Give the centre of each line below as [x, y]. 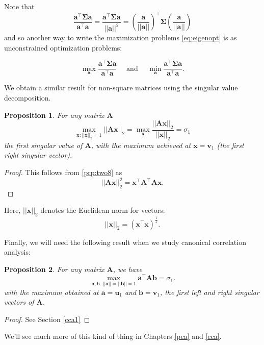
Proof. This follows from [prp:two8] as [63, 172]
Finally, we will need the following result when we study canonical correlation [125, 242]
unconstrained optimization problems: [63, 47]
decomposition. [28, 97]
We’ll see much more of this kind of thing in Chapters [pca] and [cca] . [113, 336]
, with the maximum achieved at [141, 145]
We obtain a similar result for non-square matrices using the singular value [121, 88]
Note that [19, 6]
